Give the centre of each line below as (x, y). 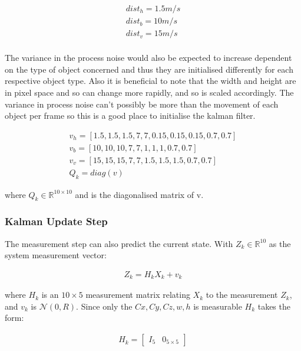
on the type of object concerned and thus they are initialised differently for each (149, 69)
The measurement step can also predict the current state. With (119, 243)
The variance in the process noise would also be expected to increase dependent (148, 58)
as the (280, 243)
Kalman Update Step (56, 221)
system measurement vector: (56, 255)
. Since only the (104, 306)
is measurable (218, 306)
